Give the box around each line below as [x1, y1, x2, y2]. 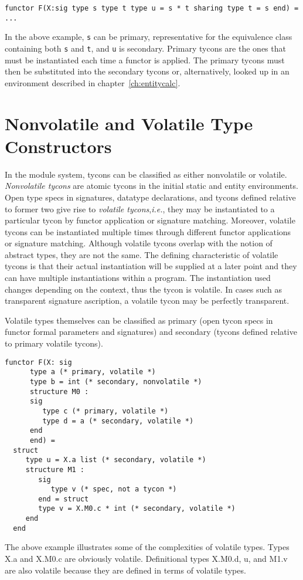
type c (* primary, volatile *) [42, 406, 169, 415]
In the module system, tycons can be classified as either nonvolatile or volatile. [5, 168, 287, 180]
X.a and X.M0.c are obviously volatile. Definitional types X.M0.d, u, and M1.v [5, 552, 288, 565]
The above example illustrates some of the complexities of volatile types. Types [5, 541, 290, 553]
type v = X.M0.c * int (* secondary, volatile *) [38, 504, 236, 513]
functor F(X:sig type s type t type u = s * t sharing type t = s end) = [5, 4, 299, 12]
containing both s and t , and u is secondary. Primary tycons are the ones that [5, 42, 286, 54]
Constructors [5, 134, 112, 158]
